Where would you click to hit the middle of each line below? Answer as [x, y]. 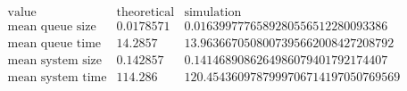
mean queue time [54, 44]
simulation [213, 13]
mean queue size [52, 27]
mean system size [55, 61]
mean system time [57, 78]
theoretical [145, 13]
